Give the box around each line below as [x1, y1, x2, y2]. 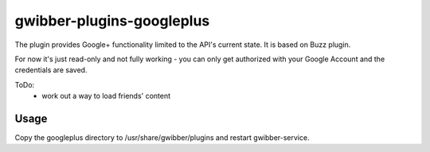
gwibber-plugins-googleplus [14, 12, 210, 29]
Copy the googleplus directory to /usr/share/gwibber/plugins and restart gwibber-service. [14, 133, 310, 142]
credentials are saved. [14, 65, 88, 75]
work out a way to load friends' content [41, 92, 171, 101]
